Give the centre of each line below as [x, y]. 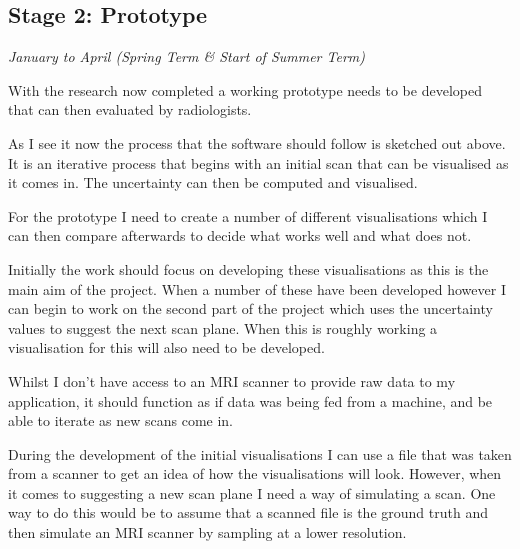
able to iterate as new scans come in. [120, 420]
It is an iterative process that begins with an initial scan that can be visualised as [258, 162]
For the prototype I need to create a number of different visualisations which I [248, 215]
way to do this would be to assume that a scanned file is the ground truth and [248, 512]
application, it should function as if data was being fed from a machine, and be [250, 400]
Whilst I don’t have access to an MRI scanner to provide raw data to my [232, 380]
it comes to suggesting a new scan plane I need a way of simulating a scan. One [252, 492]
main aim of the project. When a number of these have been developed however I [257, 288]
